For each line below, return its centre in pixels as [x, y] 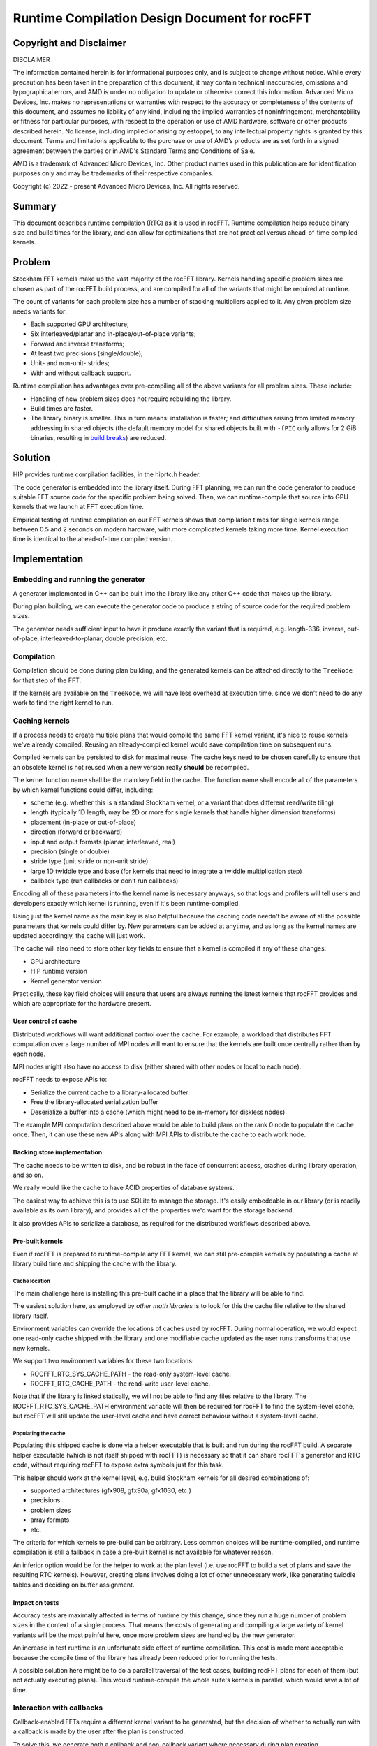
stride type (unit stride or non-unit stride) [89, 861]
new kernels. [31, 1348]
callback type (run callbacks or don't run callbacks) [104, 881]
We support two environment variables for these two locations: [103, 1361]
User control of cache [45, 1021]
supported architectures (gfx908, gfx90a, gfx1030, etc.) [111, 1490]
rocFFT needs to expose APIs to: [60, 1080]
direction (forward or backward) [76, 832]
